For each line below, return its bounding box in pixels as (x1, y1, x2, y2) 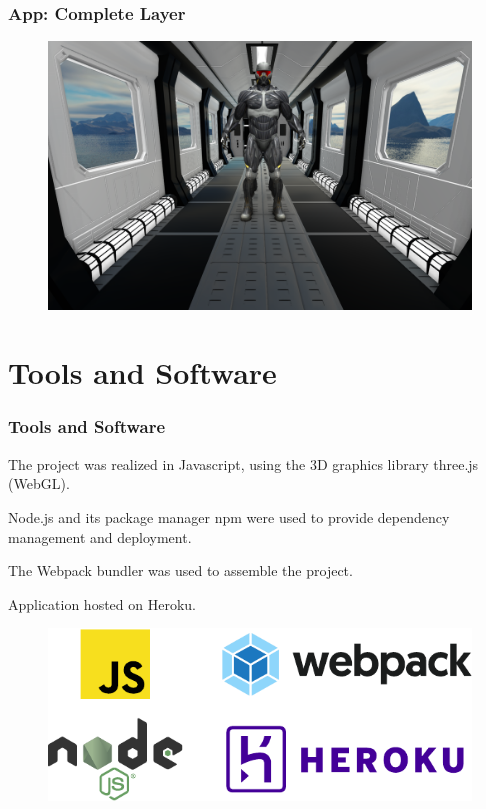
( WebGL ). (8, 473, 70, 494)
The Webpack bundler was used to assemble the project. (8, 560, 353, 581)
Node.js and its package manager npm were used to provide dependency (8, 506, 450, 527)
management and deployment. (8, 526, 192, 547)
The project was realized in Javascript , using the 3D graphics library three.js (8, 453, 479, 474)
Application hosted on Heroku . (8, 593, 197, 614)
